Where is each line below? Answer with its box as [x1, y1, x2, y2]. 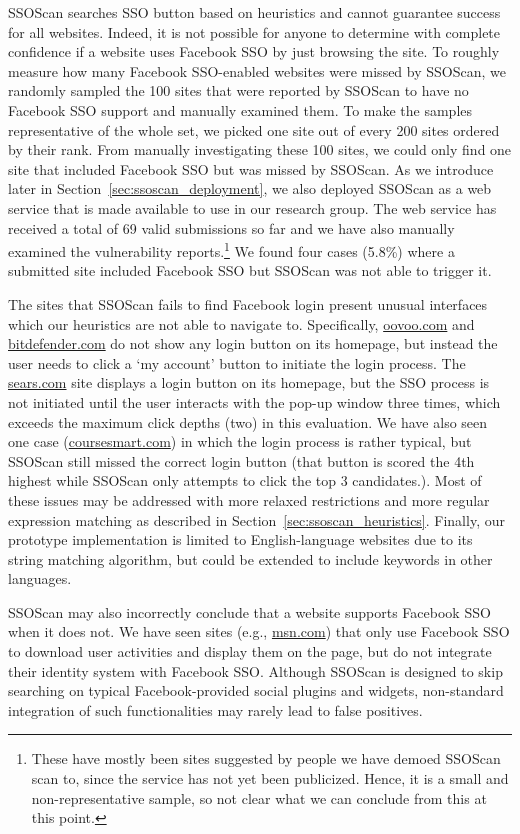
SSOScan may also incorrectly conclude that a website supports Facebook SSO [8, 601, 491, 622]
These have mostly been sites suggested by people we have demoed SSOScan [31, 748, 501, 769]
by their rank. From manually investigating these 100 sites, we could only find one [8, 139, 512, 160]
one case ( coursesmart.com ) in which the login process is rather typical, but [8, 431, 472, 452]
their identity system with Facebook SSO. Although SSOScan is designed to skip [8, 660, 503, 681]
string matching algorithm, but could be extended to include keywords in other [8, 548, 493, 569]
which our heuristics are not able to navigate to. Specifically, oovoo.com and [8, 313, 475, 334]
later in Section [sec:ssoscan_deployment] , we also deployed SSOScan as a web [8, 178, 492, 199]
